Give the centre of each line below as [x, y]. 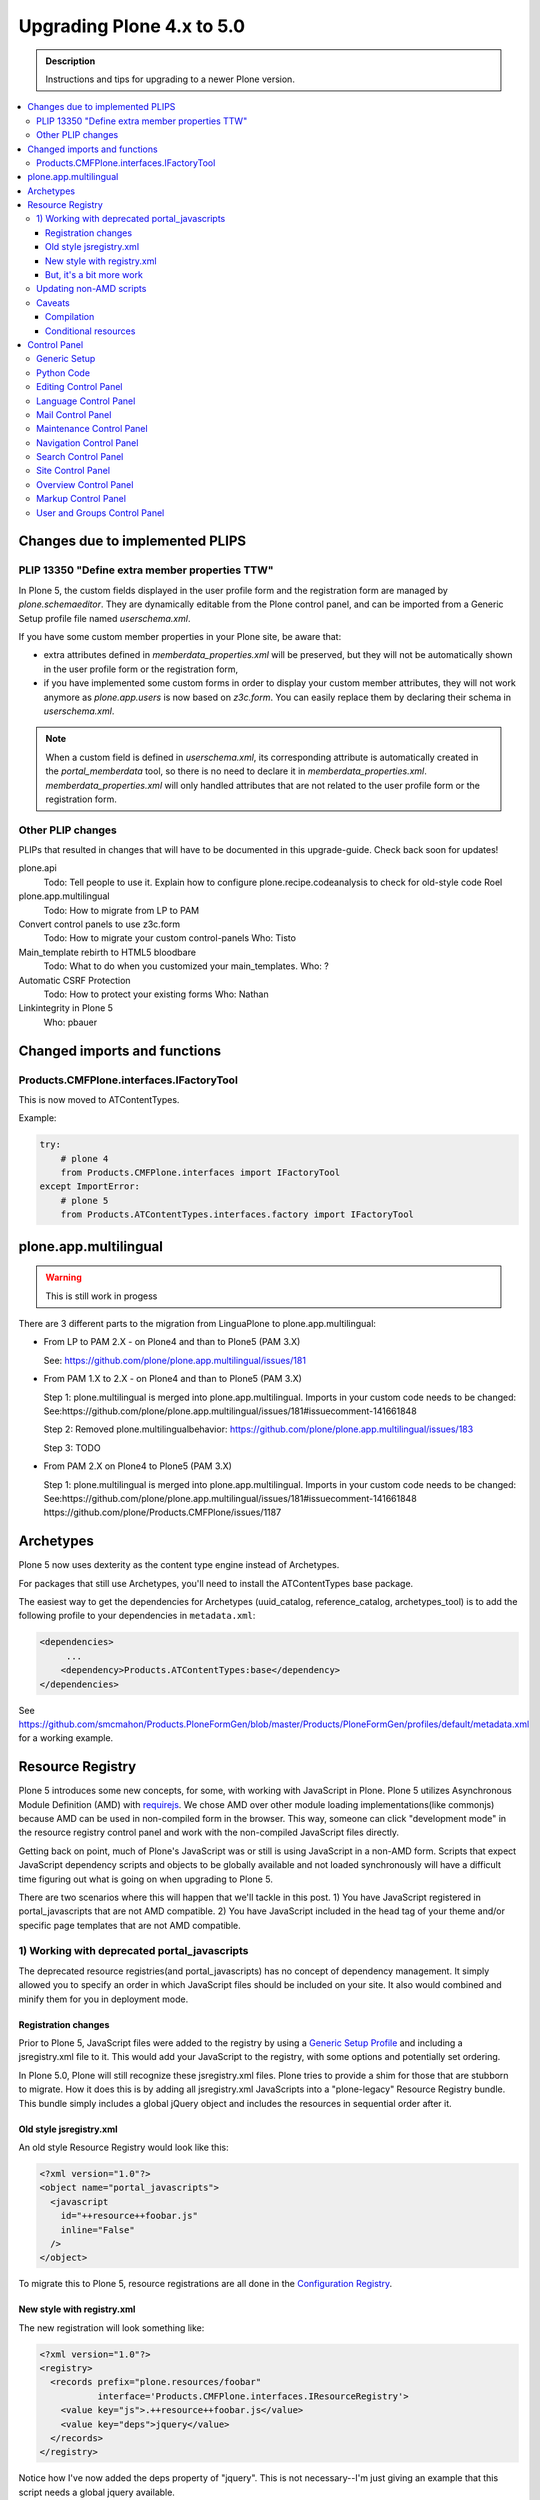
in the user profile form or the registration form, [141, 669]
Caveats [53, 302]
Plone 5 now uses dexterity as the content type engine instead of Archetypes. [179, 1565]
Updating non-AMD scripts [91, 289]
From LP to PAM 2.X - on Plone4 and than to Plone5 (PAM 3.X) [172, 1342]
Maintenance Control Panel [92, 429]
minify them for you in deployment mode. [103, 1999]
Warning [63, 1277]
